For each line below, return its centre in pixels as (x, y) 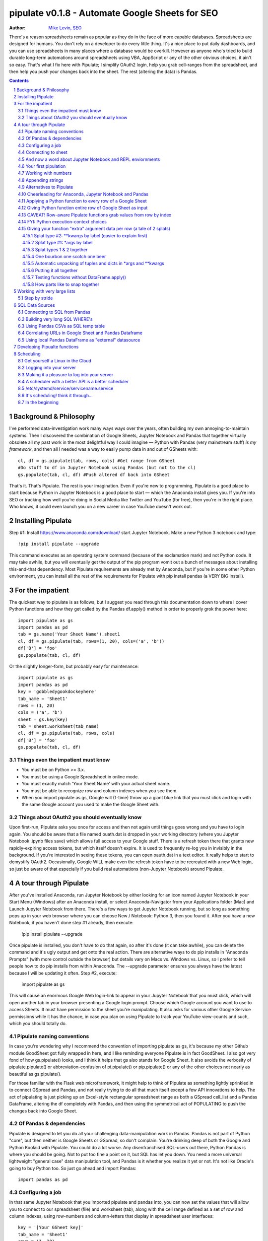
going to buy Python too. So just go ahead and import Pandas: (73, 1168)
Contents (19, 81)
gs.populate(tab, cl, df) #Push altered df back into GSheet (94, 475)
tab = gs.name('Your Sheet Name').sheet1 (69, 634)
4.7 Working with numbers (45, 173)
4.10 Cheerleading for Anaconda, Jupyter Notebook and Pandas (83, 194)
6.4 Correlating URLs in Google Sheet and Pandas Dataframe (80, 333)
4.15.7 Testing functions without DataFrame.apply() (74, 277)
